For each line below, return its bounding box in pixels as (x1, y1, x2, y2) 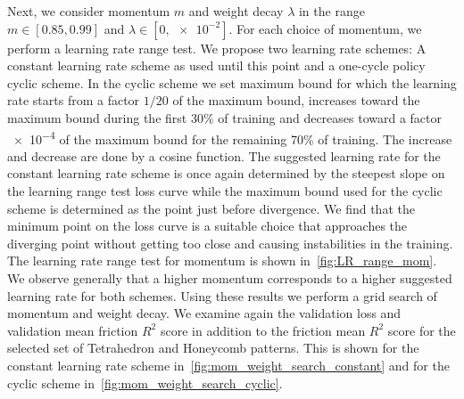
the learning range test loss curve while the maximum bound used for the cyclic (7, 182, 443, 199)
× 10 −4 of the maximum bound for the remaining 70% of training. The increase (12, 126, 452, 148)
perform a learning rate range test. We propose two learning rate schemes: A (7, 38, 427, 57)
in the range (298, 2, 365, 20)
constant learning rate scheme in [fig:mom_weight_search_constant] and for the (7, 355, 450, 374)
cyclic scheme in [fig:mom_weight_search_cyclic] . (7, 373, 283, 392)
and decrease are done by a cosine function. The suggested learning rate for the (7, 146, 441, 165)
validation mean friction (7, 321, 138, 339)
